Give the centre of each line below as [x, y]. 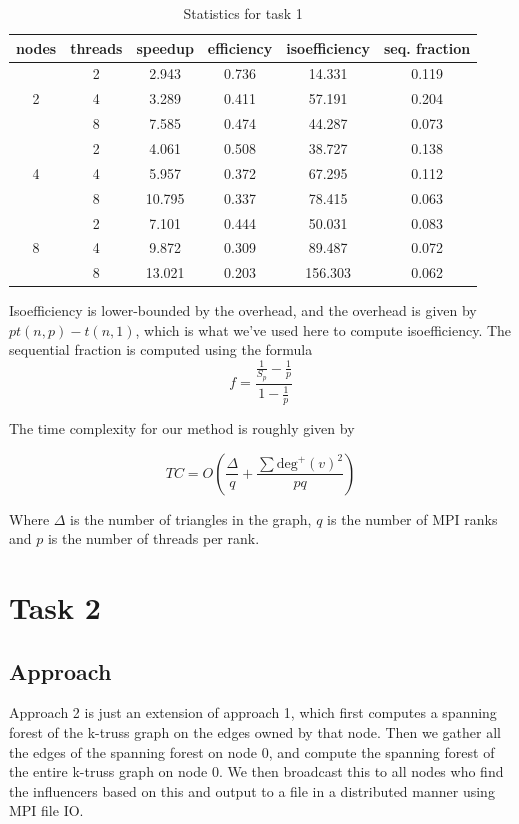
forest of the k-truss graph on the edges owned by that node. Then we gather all [255, 731]
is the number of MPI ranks [412, 518]
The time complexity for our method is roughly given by [182, 428]
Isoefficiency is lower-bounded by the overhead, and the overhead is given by [243, 310]
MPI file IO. [46, 810]
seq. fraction [427, 47]
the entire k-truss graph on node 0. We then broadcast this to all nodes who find [256, 771]
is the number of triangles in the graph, [191, 518]
